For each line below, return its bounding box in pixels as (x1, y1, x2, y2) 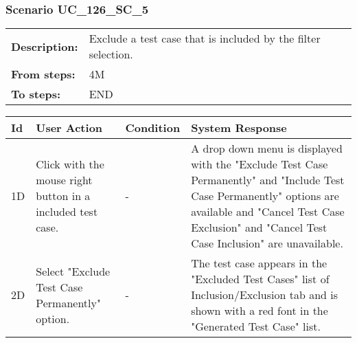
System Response (191, 120, 287, 136)
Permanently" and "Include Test (191, 172, 345, 188)
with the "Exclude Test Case (191, 156, 328, 173)
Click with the (36, 156, 104, 173)
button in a (36, 188, 91, 204)
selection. (89, 46, 133, 63)
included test (36, 203, 98, 220)
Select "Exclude (36, 263, 111, 279)
